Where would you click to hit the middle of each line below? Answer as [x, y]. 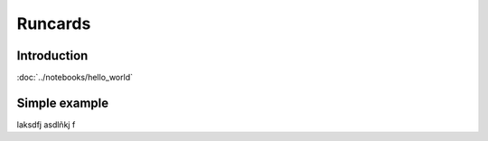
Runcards [54, 23]
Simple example [63, 103]
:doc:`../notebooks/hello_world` [75, 78]
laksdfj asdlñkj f [46, 124]
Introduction [52, 56]
